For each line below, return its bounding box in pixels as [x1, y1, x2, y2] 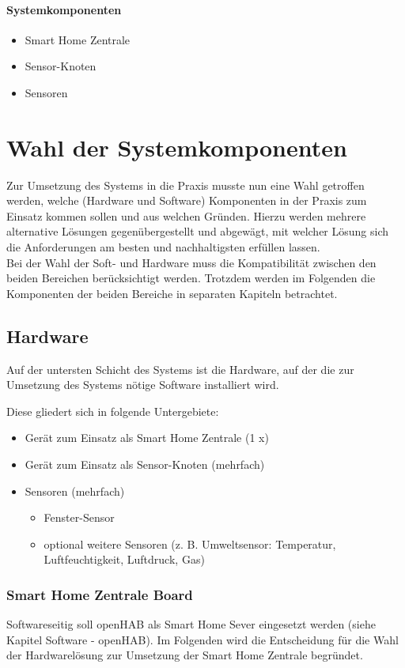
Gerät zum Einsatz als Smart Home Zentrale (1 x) [25, 429, 269, 446]
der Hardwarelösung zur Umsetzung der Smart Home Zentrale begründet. [6, 647, 363, 663]
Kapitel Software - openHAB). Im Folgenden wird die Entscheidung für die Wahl [6, 631, 399, 647]
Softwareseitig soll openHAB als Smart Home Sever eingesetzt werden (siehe [6, 616, 376, 632]
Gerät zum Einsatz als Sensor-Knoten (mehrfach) [25, 456, 265, 473]
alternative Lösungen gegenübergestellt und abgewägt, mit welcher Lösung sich [6, 223, 389, 240]
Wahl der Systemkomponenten [6, 130, 347, 163]
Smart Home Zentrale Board [6, 584, 193, 604]
